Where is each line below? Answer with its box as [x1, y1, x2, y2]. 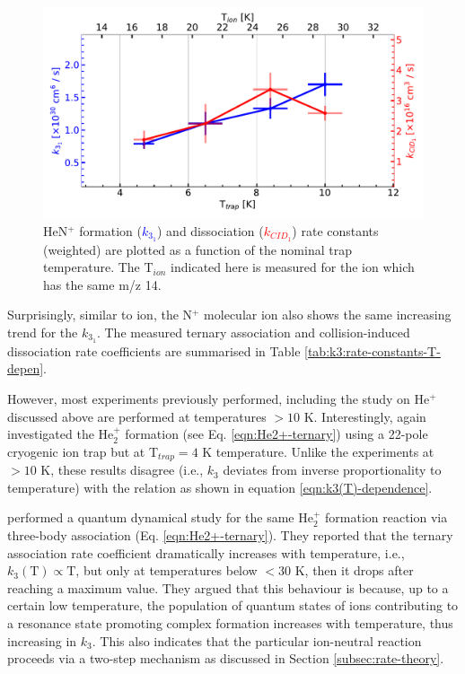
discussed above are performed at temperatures [7, 407, 267, 425]
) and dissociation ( [156, 221, 264, 240]
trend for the [7, 323, 78, 342]
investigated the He [7, 425, 114, 443]
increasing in [7, 631, 77, 650]
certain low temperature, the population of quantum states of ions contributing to [7, 596, 459, 615]
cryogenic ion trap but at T [7, 442, 159, 460]
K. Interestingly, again [303, 407, 426, 425]
